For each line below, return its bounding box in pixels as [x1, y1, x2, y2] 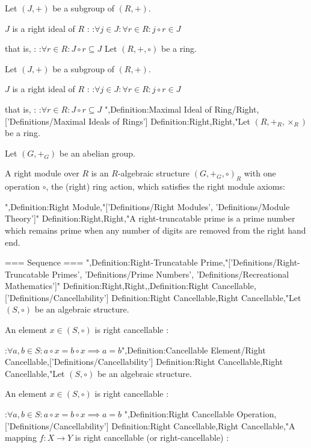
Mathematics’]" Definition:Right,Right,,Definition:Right [5, 279, 209, 292]
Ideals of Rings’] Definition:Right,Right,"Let [88, 114, 251, 127]
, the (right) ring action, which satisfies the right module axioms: [46, 180, 285, 193]
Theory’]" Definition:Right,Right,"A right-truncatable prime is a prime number [5, 212, 295, 225]
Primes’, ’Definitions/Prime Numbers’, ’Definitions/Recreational [52, 267, 289, 280]
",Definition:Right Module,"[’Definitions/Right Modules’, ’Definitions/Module [5, 200, 290, 213]
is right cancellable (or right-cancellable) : [75, 431, 229, 444]
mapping [5, 431, 37, 444]
